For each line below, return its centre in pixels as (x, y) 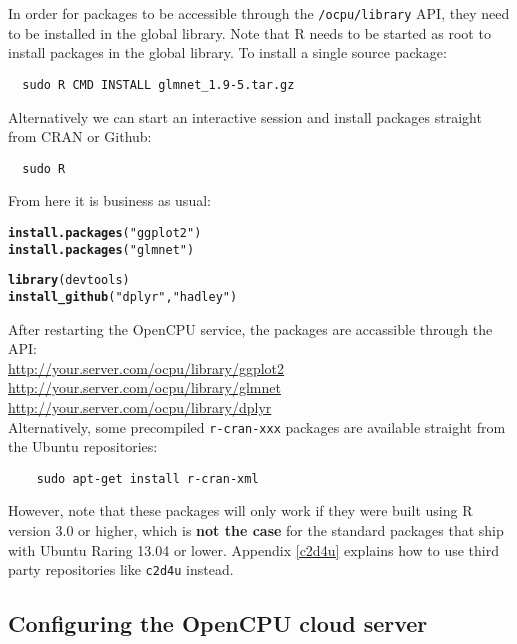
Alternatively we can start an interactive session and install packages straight (245, 116)
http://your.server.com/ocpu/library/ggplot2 (146, 367)
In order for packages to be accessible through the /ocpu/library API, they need (259, 13)
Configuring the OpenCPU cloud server (218, 623)
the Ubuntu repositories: (83, 446)
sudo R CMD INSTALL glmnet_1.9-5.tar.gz (158, 84)
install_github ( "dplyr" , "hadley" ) (123, 296)
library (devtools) (69, 280)
